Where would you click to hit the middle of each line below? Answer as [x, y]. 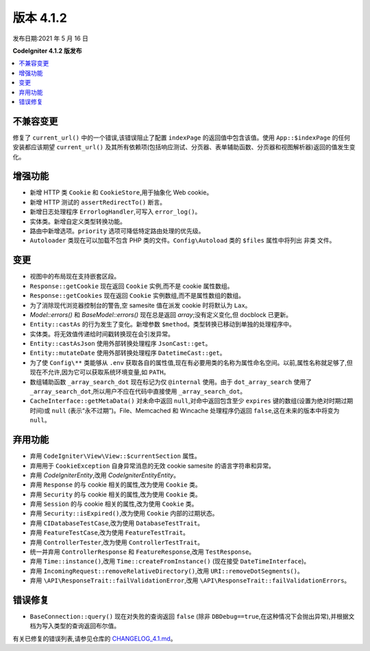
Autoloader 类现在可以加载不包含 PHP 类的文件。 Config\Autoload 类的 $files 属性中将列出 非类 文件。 [183, 240]
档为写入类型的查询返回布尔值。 [75, 626]
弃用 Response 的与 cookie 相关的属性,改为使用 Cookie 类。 [115, 485]
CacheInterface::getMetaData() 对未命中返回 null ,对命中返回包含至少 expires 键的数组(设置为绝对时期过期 [192, 401]
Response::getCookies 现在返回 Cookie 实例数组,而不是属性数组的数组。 [137, 296]
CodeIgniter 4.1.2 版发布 [47, 51]
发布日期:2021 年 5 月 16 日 [51, 38]
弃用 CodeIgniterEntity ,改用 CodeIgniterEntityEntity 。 [104, 475]
